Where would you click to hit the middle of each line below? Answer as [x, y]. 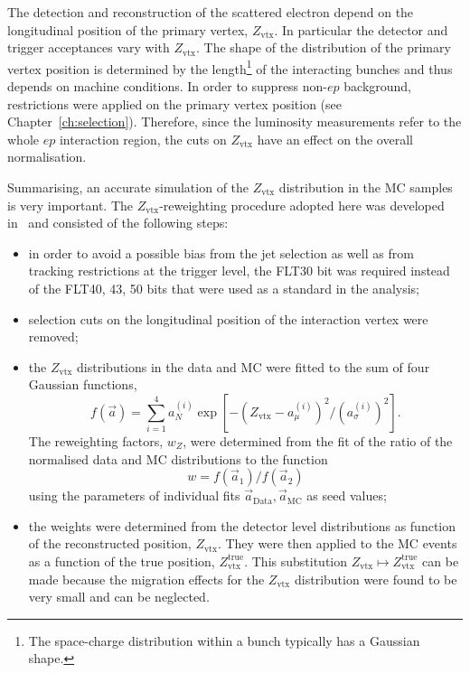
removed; [53, 336]
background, [378, 86]
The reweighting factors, [96, 440]
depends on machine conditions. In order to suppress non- [168, 86]
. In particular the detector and [361, 29]
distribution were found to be [376, 579]
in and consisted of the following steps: [118, 223]
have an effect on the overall [335, 139]
